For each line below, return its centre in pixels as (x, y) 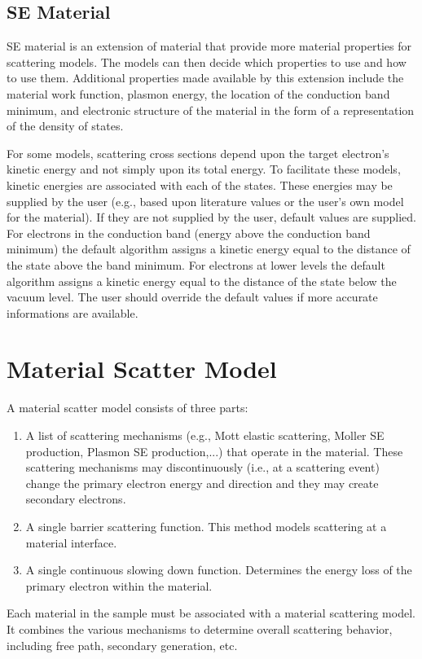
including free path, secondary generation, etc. (122, 645)
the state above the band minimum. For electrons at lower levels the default (196, 264)
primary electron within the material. (119, 585)
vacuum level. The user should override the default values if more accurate (192, 297)
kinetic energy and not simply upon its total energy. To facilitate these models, (204, 169)
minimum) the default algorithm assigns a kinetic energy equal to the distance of (209, 249)
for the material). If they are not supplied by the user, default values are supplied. (211, 217)
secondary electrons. (76, 499)
